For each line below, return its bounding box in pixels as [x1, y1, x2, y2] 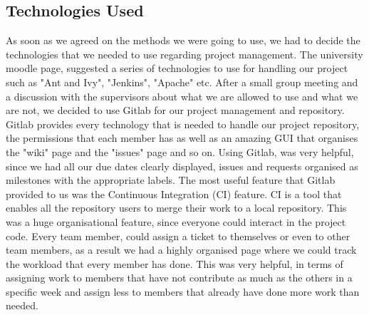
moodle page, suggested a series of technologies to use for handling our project [6, 61, 348, 76]
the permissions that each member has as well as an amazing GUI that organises [6, 130, 358, 145]
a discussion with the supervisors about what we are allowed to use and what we [6, 88, 358, 103]
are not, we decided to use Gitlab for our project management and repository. [6, 103, 345, 118]
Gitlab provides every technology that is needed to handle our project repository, [6, 116, 360, 131]
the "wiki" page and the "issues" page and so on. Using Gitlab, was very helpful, [6, 144, 354, 159]
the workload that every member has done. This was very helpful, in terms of [6, 256, 343, 271]
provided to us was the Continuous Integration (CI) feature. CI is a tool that [6, 186, 342, 201]
